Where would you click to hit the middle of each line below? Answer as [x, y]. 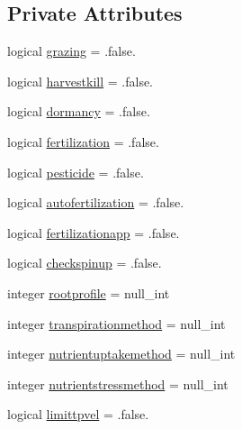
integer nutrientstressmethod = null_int [118, 383]
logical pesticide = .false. [76, 172]
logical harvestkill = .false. [81, 81]
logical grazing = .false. [72, 51]
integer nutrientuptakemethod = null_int [121, 354]
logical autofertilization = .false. [96, 202]
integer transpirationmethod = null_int [117, 323]
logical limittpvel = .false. [78, 414]
